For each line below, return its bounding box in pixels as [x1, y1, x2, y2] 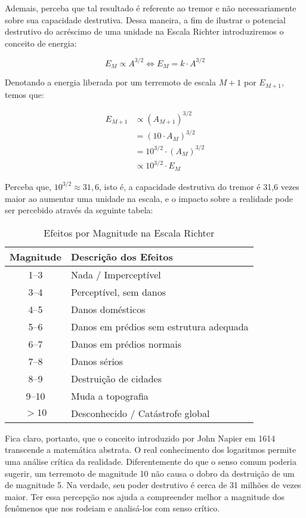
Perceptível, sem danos [70, 284, 166, 299]
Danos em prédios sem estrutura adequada [70, 319, 249, 333]
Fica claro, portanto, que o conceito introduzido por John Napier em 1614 [5, 431, 276, 444]
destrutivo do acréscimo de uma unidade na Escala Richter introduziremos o [5, 25, 284, 38]
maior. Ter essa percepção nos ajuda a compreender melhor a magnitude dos [5, 490, 285, 502]
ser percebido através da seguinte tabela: [5, 204, 153, 216]
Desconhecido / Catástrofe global [70, 406, 210, 420]
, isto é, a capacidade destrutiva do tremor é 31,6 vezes [98, 180, 299, 192]
